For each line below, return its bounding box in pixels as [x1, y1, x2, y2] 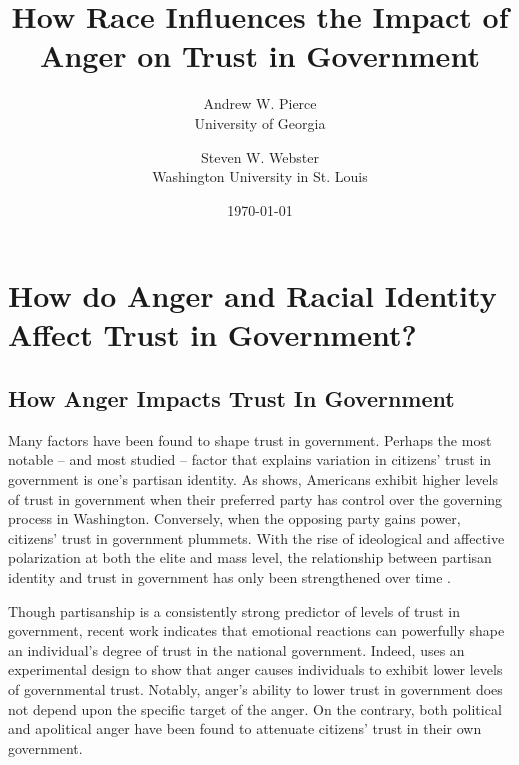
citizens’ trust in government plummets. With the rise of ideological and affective [8, 527, 505, 548]
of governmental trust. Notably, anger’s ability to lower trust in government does [8, 678, 503, 699]
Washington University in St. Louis [152, 166, 368, 187]
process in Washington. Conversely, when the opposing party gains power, [8, 508, 461, 529]
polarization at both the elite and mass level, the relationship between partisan [8, 547, 492, 568]
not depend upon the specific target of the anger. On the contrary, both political [8, 698, 502, 719]
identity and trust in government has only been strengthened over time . [8, 567, 451, 588]
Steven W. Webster [201, 146, 319, 167]
